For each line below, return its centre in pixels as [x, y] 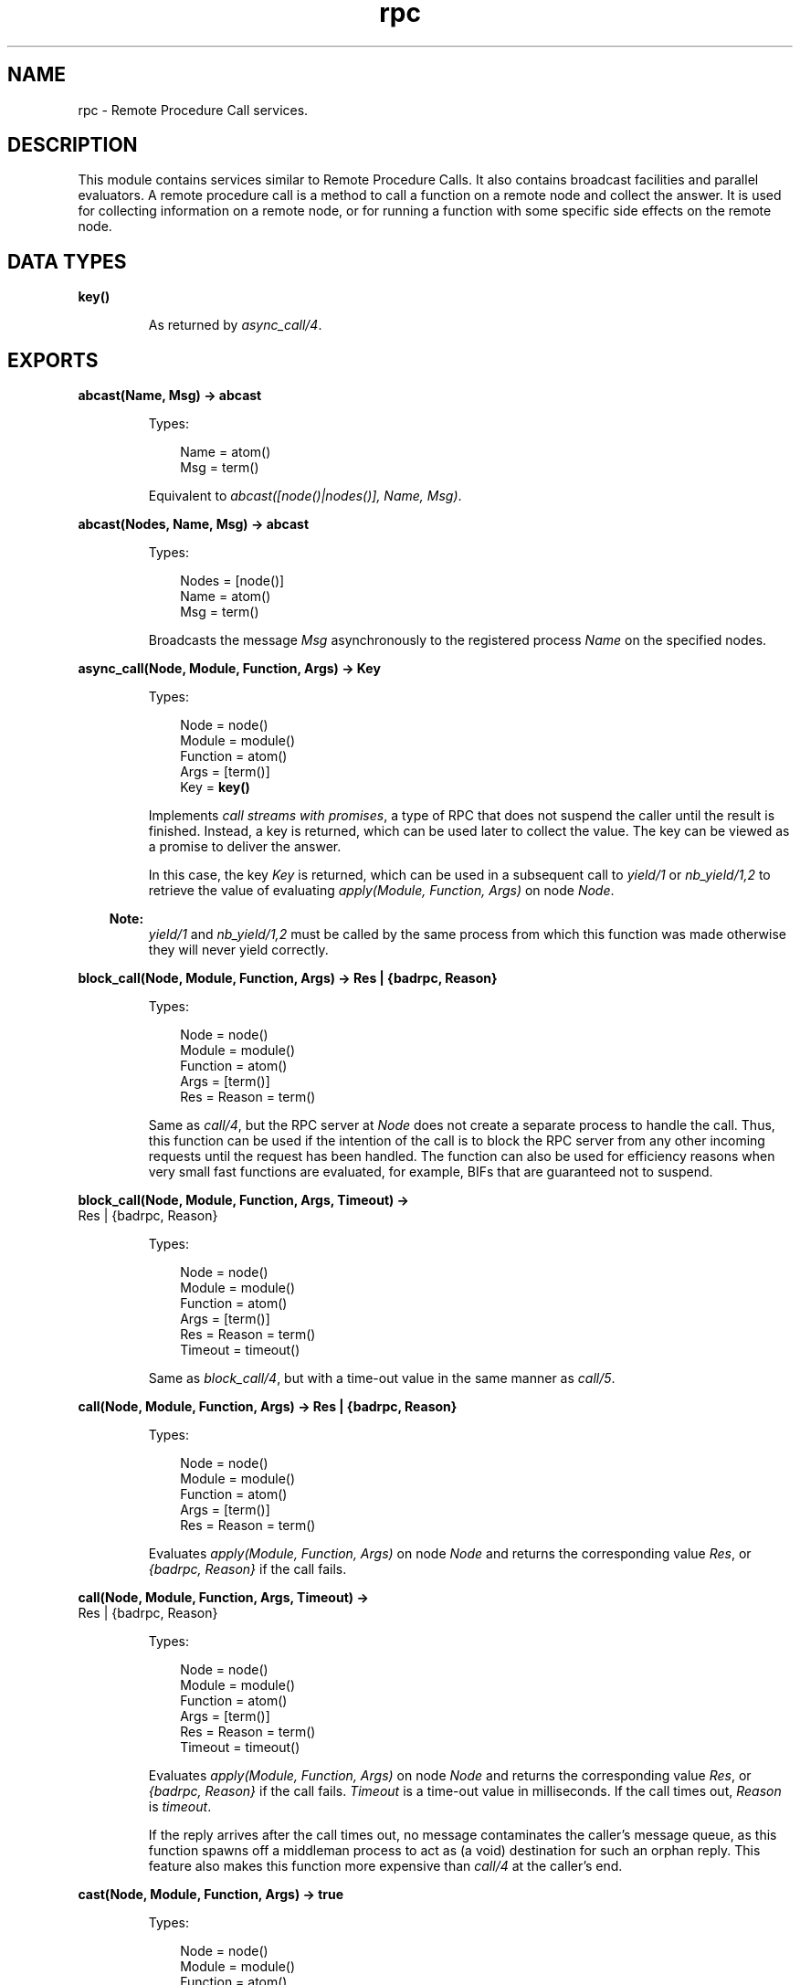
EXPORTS [53, 360]
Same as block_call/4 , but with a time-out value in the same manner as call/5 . [382, 1378]
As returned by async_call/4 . [235, 325]
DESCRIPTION [73, 145]
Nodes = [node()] [232, 581]
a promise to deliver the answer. [245, 847]
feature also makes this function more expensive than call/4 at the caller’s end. [385, 1866]
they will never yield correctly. [238, 950]
